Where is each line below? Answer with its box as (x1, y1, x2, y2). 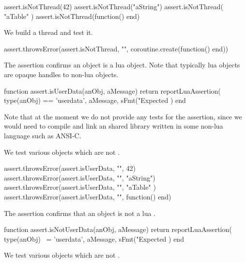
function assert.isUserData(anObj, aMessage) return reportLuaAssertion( (4, 85, 221, 96)
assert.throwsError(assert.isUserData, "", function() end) (4, 191, 171, 201)
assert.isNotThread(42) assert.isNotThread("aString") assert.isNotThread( (4, 1, 223, 11)
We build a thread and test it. (4, 27, 93, 37)
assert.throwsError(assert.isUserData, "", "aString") (4, 172, 155, 182)
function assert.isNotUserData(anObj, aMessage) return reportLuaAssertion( (4, 224, 232, 234)
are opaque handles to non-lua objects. (4, 69, 119, 79)
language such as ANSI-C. (4, 130, 81, 140)
